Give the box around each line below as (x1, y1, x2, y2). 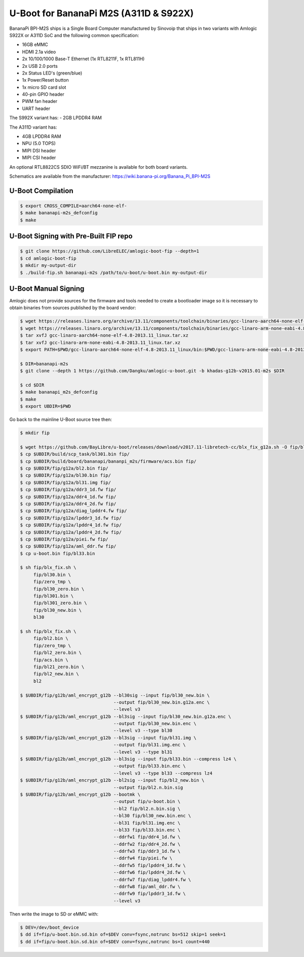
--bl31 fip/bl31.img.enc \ (113, 820, 181, 826)
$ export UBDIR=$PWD (20, 403, 71, 409)
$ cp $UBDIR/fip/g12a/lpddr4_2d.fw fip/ (20, 529, 122, 535)
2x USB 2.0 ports (22, 63, 58, 69)
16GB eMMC (22, 42, 48, 48)
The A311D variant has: (9, 124, 57, 130)
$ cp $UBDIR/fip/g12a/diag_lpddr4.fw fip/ (20, 508, 127, 514)
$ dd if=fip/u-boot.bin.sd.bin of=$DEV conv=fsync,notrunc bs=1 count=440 (20, 939, 210, 944)
